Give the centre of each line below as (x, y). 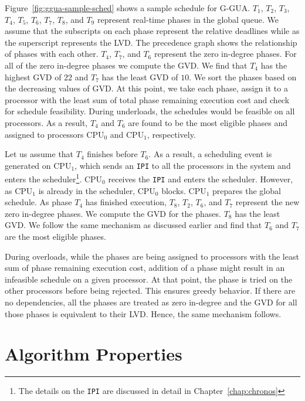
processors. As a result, (46, 122)
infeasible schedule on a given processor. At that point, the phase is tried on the (149, 279)
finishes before (112, 154)
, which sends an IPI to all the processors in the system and (183, 165)
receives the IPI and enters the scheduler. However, (201, 179)
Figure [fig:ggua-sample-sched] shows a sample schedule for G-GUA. (128, 8)
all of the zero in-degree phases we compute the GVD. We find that (126, 65)
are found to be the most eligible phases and (208, 122)
